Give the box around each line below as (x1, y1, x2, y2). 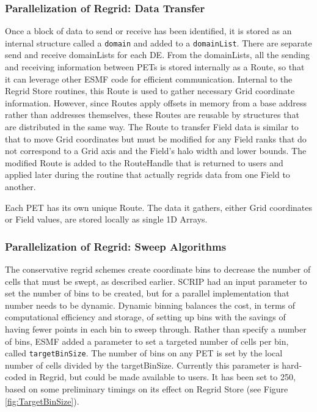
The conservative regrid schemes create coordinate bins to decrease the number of (5, 263, 311, 275)
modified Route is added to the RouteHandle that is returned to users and (5, 156, 283, 169)
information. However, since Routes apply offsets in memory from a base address (5, 96, 307, 109)
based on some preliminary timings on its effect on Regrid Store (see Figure (5, 383, 288, 395)
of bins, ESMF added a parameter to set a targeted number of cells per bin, (5, 334, 289, 347)
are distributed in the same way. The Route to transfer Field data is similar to (5, 120, 299, 133)
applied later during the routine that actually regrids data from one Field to (5, 168, 290, 181)
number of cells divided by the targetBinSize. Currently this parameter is (5, 358, 279, 371)
